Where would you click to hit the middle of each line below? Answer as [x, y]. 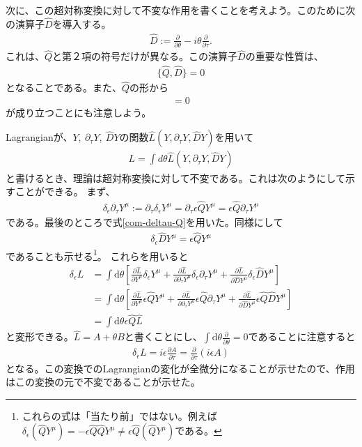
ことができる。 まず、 [65, 191]
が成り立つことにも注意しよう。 [79, 112]
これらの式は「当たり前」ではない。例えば [119, 415]
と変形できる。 [40, 336]
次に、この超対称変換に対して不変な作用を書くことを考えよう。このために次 [181, 10]
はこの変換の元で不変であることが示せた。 [103, 382]
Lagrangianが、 [39, 137]
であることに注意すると [302, 336]
